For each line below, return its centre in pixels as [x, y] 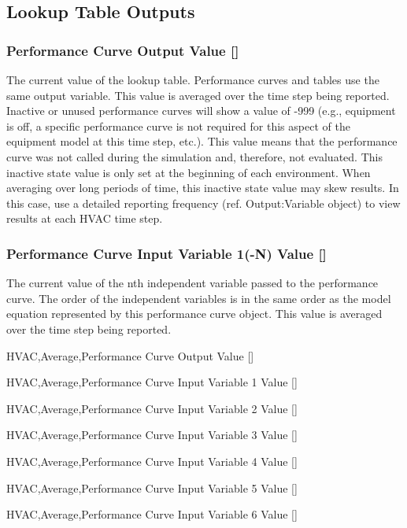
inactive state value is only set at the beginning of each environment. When [189, 172]
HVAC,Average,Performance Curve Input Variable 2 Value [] [152, 408]
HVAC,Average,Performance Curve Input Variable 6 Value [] [152, 514]
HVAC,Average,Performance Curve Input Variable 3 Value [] [152, 435]
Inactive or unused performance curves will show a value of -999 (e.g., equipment [201, 111]
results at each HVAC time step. [85, 218]
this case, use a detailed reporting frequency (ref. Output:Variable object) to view [203, 203]
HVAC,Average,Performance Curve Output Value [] [130, 355]
